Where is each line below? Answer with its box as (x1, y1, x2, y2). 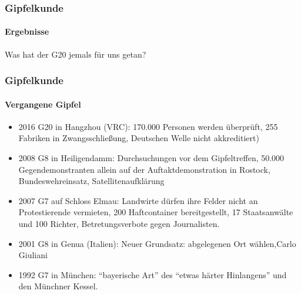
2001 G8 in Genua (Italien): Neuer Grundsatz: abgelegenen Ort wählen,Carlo (18, 237, 296, 249)
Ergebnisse (5, 25, 49, 38)
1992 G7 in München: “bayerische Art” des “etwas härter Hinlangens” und (18, 268, 287, 280)
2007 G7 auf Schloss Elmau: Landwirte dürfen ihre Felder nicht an (18, 194, 258, 206)
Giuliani (18, 249, 48, 261)
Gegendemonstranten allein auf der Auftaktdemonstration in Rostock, (18, 163, 270, 175)
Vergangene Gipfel (5, 98, 81, 110)
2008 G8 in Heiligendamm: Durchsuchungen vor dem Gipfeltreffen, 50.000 (18, 152, 285, 164)
